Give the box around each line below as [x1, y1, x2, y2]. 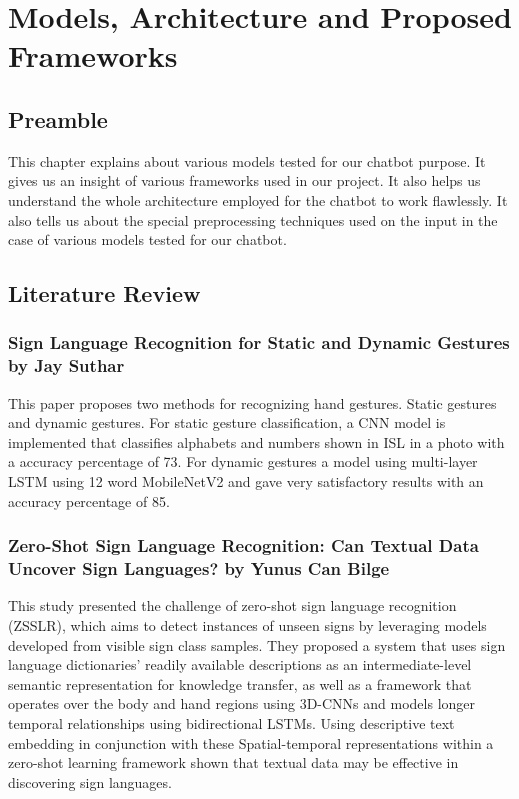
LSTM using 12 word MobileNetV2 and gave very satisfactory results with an [8, 471, 484, 492]
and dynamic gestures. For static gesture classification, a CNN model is [8, 412, 446, 433]
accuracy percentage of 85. [8, 490, 170, 511]
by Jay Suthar [8, 353, 125, 378]
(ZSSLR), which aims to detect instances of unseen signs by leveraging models [8, 614, 487, 635]
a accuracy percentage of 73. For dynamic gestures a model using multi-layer [8, 451, 478, 472]
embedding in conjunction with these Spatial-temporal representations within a [8, 732, 494, 753]
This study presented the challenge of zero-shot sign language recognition [8, 595, 457, 616]
